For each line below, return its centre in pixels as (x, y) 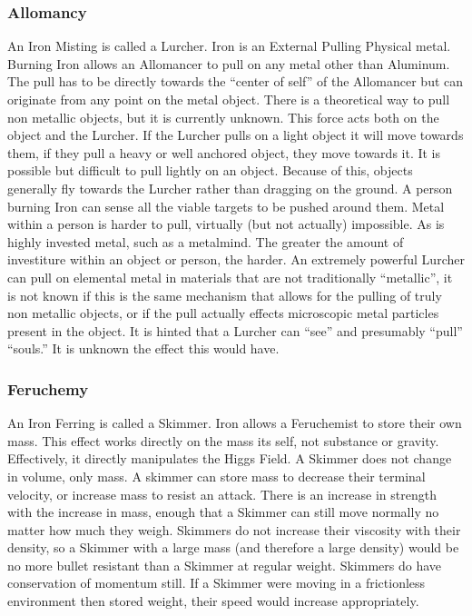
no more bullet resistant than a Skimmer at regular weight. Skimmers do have (225, 565)
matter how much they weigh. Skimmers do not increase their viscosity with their (234, 529)
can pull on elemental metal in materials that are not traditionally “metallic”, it (230, 277)
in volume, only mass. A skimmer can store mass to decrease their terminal (216, 476)
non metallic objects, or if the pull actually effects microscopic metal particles (223, 313)
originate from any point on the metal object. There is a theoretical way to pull (229, 99)
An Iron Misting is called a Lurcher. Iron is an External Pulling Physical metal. (229, 46)
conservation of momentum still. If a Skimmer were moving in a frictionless (216, 583)
